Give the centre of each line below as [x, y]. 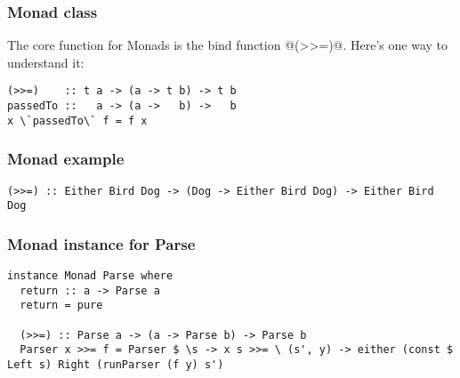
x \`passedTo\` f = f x [77, 121]
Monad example [66, 159]
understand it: [46, 62]
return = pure [61, 306]
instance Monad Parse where [90, 276]
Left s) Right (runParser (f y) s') [116, 365]
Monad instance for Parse [101, 243]
